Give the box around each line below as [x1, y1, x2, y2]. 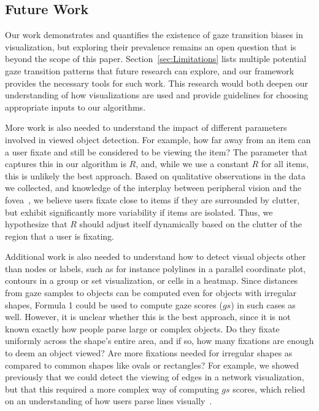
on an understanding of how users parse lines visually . [5, 394, 212, 407]
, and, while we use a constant [136, 157, 249, 170]
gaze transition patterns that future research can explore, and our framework [5, 64, 294, 77]
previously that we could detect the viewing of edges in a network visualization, [5, 370, 304, 383]
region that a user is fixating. [5, 229, 114, 242]
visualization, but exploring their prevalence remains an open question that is [5, 40, 296, 53]
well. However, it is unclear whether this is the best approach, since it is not [5, 310, 291, 323]
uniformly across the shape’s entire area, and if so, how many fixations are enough [5, 334, 314, 347]
